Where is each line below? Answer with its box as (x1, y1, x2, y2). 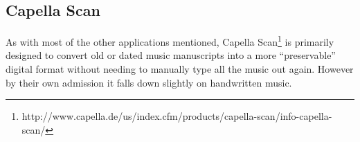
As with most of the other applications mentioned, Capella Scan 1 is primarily (6, 33, 334, 48)
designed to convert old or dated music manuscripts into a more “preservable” (6, 48, 336, 62)
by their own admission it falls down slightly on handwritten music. (6, 75, 292, 89)
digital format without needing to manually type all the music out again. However (6, 62, 354, 76)
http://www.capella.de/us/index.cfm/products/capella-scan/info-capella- (21, 109, 332, 123)
